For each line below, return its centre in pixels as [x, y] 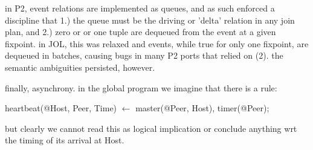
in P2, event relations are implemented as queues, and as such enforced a [140, 8]
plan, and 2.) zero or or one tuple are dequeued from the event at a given [140, 32]
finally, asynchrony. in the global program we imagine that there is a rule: [141, 87]
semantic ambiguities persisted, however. [80, 67]
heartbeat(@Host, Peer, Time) [61, 108]
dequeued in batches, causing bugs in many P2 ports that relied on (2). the [144, 55]
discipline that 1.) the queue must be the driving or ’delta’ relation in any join [150, 20]
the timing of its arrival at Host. [65, 140]
